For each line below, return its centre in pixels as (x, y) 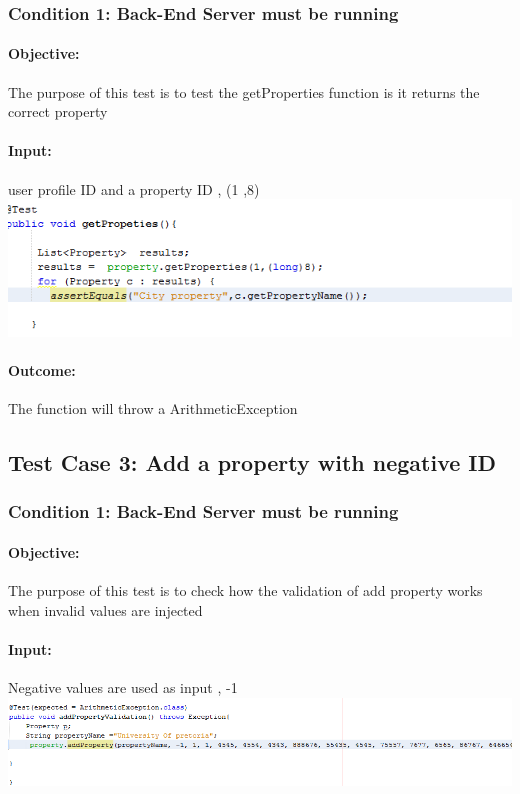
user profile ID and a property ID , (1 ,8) (134, 188)
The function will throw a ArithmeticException (153, 408)
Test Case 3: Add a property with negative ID (252, 462)
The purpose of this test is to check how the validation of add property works (245, 590)
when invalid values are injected (105, 609)
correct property (58, 111)
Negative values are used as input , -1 (123, 687)
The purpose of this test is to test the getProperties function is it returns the (244, 91)
